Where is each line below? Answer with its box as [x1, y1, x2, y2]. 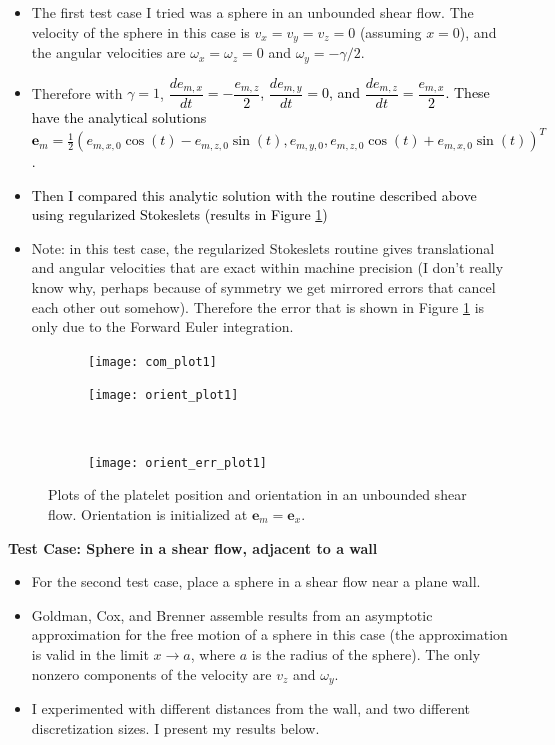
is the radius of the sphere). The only [251, 643, 481, 664]
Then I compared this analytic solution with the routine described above [31, 184, 477, 205]
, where [190, 643, 236, 664]
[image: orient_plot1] [88, 388, 239, 403]
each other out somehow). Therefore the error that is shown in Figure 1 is [31, 296, 485, 317]
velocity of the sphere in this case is [31, 21, 250, 42]
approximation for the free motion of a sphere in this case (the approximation [31, 624, 508, 645]
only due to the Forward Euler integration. [31, 316, 294, 337]
